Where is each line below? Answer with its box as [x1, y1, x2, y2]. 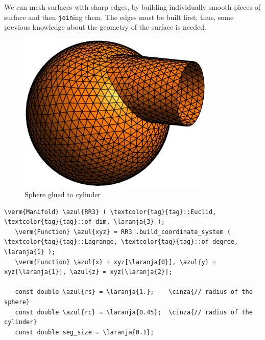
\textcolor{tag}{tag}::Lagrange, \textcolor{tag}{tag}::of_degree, [4, 238, 238, 246]
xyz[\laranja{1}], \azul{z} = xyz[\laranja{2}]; [4, 268, 173, 276]
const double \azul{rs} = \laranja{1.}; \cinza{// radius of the [15, 288, 253, 296]
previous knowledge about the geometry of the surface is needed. [4, 22, 206, 32]
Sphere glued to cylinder [25, 189, 101, 200]
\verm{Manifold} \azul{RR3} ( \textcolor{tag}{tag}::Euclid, [4, 208, 216, 216]
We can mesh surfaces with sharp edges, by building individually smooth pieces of [4, 2, 260, 12]
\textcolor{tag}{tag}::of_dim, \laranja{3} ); [4, 218, 165, 226]
